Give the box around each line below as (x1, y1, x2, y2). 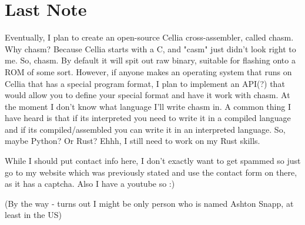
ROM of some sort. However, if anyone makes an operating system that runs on (5, 65, 292, 78)
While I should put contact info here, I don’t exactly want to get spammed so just (5, 155, 301, 167)
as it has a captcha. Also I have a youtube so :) (5, 177, 175, 190)
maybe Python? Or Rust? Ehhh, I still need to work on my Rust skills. (5, 135, 260, 147)
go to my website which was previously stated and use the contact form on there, (5, 166, 297, 178)
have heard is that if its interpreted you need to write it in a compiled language (5, 112, 291, 124)
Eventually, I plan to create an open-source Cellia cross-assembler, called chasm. (5, 31, 294, 43)
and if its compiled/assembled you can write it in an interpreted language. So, (5, 123, 286, 135)
